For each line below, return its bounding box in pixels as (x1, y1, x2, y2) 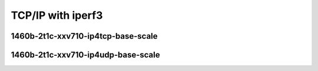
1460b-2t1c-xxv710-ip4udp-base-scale (11, 50, 160, 60)
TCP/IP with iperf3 (11, 9, 103, 22)
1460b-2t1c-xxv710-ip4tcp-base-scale (11, 31, 158, 41)
